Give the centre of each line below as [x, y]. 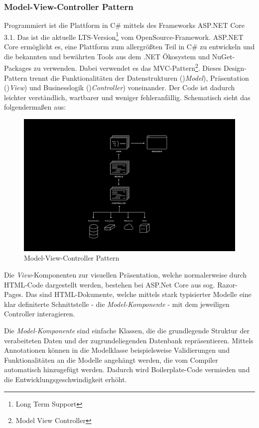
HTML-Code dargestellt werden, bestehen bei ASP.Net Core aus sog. [110, 284]
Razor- [227, 284]
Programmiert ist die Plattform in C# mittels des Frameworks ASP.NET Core [124, 25]
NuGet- [223, 56]
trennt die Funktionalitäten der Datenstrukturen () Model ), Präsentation [139, 77]
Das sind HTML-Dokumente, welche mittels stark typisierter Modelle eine [138, 294]
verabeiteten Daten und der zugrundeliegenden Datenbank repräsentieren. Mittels [129, 340]
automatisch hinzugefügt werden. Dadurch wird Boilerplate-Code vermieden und [127, 369]
